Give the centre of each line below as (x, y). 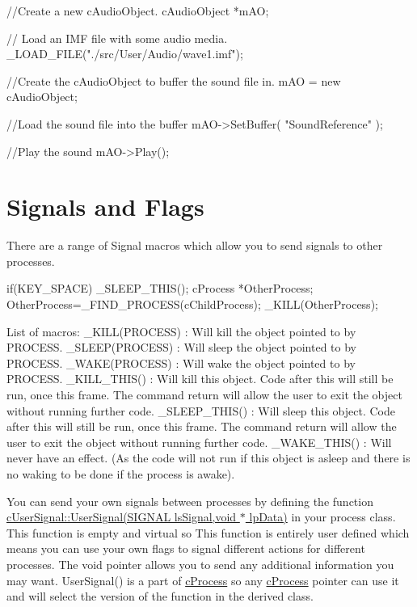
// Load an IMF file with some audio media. (117, 38)
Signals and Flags (105, 207)
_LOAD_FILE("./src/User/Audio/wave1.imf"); (125, 54)
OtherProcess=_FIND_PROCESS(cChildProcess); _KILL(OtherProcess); (192, 304)
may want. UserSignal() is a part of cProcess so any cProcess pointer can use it (203, 580)
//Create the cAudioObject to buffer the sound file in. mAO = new (174, 80)
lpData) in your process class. (322, 517)
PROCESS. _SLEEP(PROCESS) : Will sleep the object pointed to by (181, 347)
